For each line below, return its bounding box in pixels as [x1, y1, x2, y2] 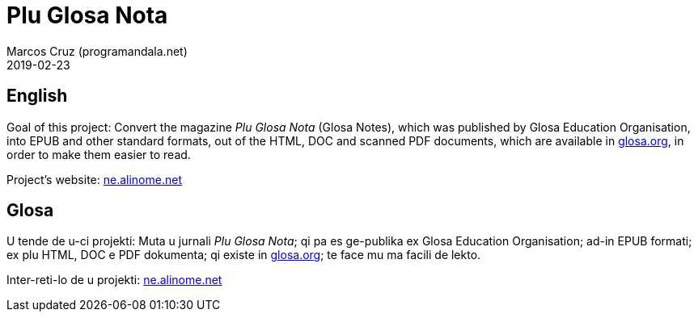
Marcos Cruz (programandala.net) [6, 44, 188, 58]
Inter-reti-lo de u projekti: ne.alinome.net [6, 273, 222, 287]
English [6, 86, 68, 107]
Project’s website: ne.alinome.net [6, 172, 182, 186]
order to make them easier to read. [6, 147, 191, 161]
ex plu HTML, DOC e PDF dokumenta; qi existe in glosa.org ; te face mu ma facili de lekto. [6, 248, 481, 262]
